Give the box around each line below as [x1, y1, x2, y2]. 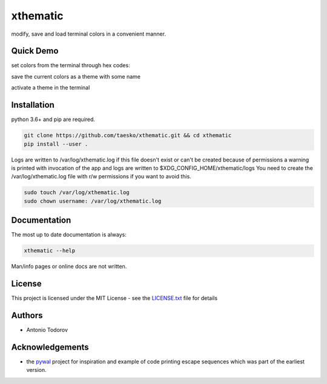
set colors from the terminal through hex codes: [11, 62, 130, 69]
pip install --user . [24, 140, 88, 148]
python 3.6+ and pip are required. [11, 116, 96, 123]
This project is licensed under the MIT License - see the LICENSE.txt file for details [11, 295, 218, 302]
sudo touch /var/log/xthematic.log [24, 189, 130, 196]
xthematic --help [24, 247, 76, 254]
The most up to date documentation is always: [11, 231, 127, 238]
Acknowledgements [11, 342, 89, 352]
